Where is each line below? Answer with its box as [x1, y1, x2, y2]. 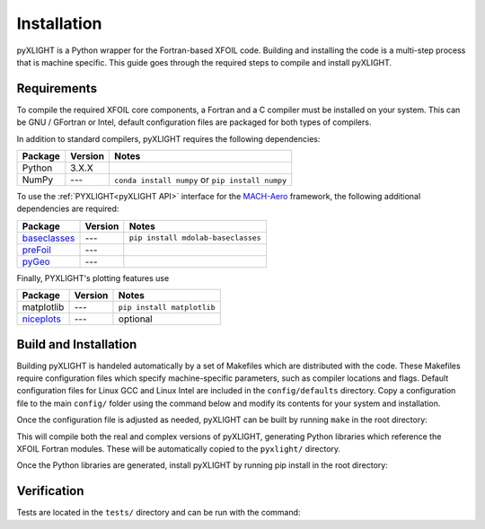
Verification [16, 483, 84, 498]
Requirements [16, 81, 98, 96]
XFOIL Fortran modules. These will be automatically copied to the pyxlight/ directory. [16, 444, 341, 454]
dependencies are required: [16, 203, 119, 215]
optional [118, 313, 153, 325]
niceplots [22, 313, 62, 325]
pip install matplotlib [118, 302, 216, 312]
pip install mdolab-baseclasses [128, 234, 261, 242]
